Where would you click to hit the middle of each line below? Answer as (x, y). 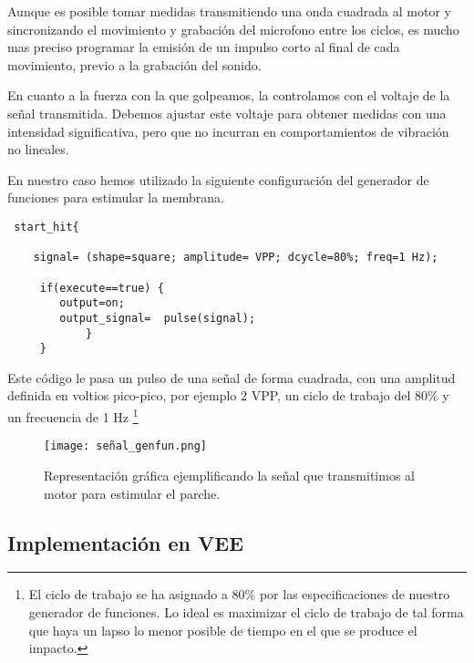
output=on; (92, 303)
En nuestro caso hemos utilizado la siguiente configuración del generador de (218, 179)
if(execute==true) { (102, 288)
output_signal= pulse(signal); (158, 318)
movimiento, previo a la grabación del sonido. (134, 64)
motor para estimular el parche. (132, 493)
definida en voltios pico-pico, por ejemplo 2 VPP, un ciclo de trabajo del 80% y (228, 395)
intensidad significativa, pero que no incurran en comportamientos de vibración (228, 131)
